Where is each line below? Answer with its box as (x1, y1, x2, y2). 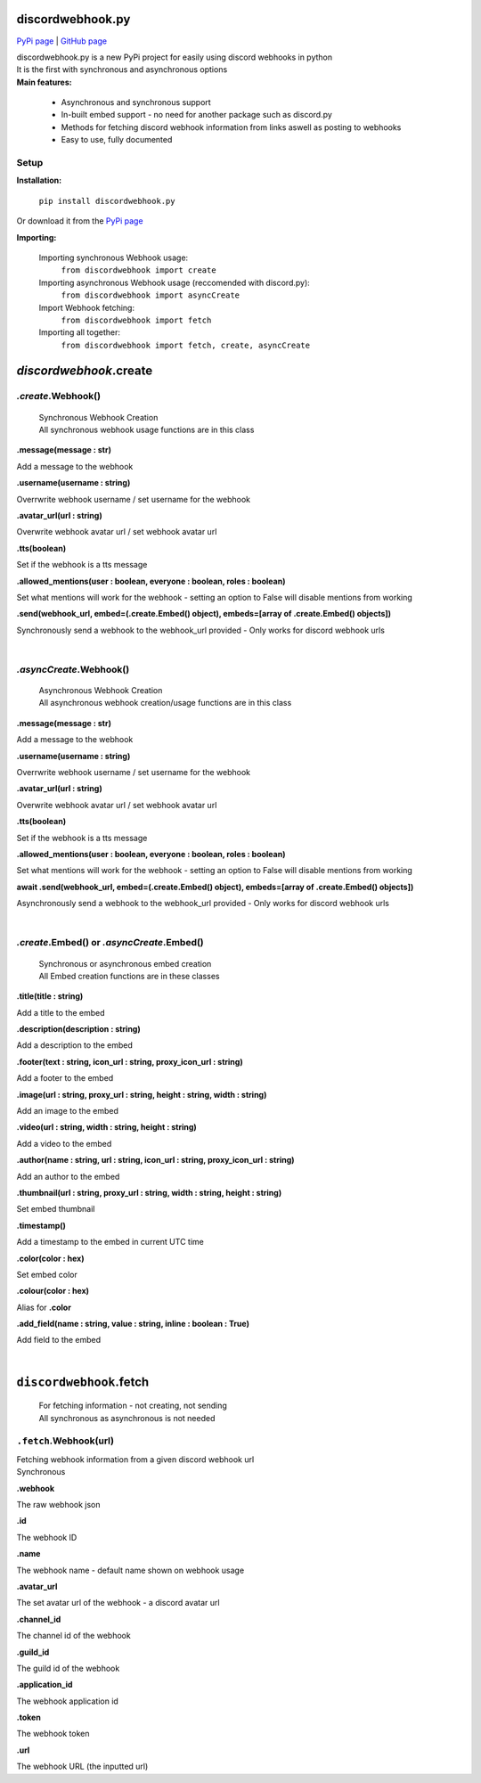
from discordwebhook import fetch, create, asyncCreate (61, 339, 311, 350)
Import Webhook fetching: (38, 302, 135, 313)
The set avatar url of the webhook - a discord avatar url (16, 1598, 220, 1608)
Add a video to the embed (16, 1138, 112, 1149)
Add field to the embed (16, 1335, 102, 1345)
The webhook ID (16, 1532, 77, 1542)
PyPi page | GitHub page (16, 36, 107, 46)
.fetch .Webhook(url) (16, 1435, 115, 1447)
